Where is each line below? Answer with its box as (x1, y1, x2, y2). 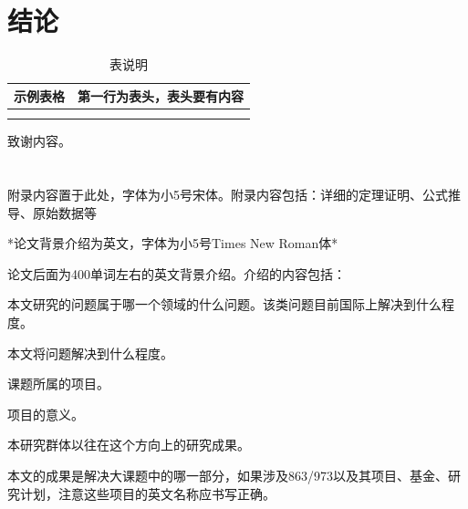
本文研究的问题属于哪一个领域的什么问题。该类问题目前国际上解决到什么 (7, 295, 442, 314)
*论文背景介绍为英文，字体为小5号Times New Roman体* (7, 234, 338, 253)
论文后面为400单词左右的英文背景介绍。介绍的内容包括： (7, 264, 346, 283)
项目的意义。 (7, 404, 84, 423)
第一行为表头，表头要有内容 (78, 86, 244, 105)
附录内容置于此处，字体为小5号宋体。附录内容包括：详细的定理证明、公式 (7, 185, 448, 204)
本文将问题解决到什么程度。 (7, 343, 173, 362)
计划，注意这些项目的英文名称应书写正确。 (19, 483, 276, 503)
